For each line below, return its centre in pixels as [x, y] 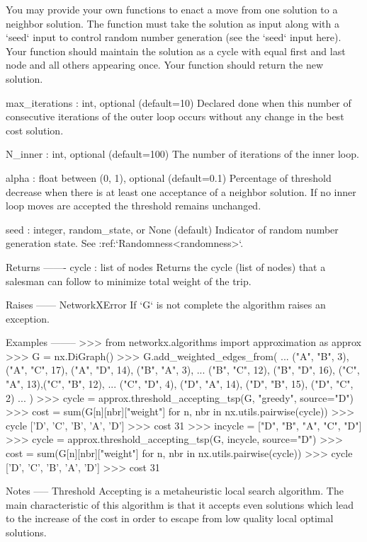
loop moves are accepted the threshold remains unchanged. [134, 206]
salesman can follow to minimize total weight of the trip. [129, 281]
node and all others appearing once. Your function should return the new [165, 65]
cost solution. [35, 130]
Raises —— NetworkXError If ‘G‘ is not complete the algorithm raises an [166, 305]
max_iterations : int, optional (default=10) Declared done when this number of [179, 102]
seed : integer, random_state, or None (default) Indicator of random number [172, 229]
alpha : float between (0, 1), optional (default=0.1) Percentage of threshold [169, 177]
